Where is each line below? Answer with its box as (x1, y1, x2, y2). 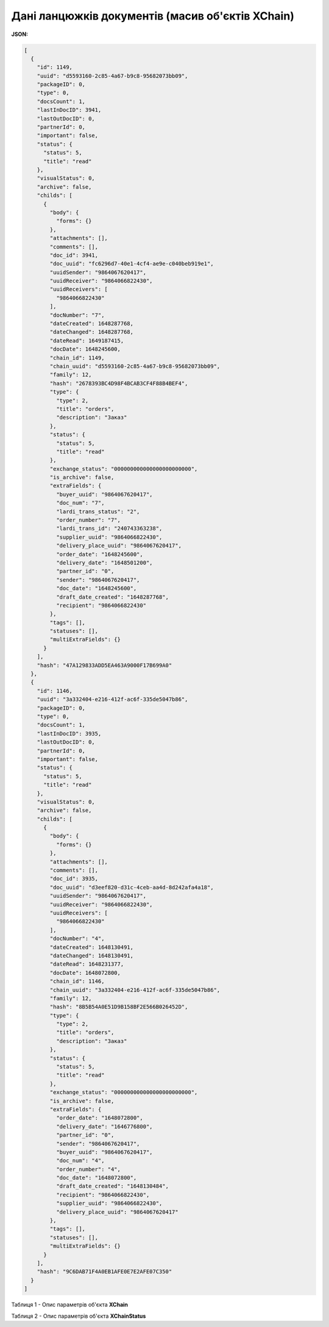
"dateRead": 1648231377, (49, 961, 124, 967)
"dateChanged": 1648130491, (49, 952, 134, 959)
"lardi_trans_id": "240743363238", (55, 525, 163, 532)
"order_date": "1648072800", (55, 1115, 143, 1121)
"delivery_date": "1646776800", (55, 1123, 153, 1130)
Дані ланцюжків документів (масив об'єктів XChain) (11, 9, 295, 23)
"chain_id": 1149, (49, 354, 105, 361)
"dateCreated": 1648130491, (49, 944, 134, 950)
